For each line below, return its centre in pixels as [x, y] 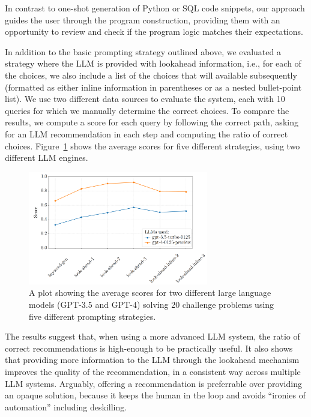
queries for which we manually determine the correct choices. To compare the [147, 110]
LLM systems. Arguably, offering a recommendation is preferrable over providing [153, 383]
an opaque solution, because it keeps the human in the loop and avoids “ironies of [155, 395]
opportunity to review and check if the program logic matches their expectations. [154, 31]
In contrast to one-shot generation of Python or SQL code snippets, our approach [155, 8]
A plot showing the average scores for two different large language [150, 292]
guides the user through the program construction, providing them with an [143, 19]
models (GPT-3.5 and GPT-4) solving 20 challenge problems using [152, 304]
